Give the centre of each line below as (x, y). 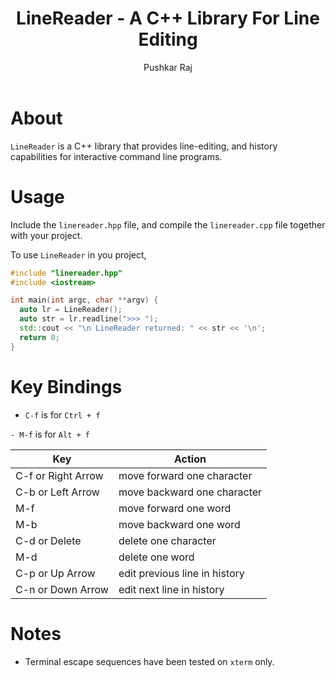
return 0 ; (39, 337)
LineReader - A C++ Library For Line (168, 18)
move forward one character (185, 475)
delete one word (156, 557)
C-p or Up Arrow (55, 573)
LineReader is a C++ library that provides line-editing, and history (144, 146)
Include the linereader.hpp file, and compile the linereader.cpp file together (168, 224)
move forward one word (175, 508)
